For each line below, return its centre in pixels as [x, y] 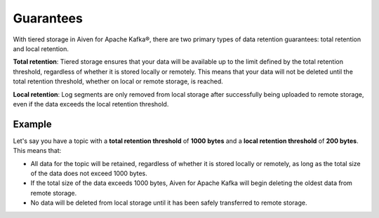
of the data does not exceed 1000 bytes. [89, 173]
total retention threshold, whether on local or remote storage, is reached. [118, 81]
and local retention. [41, 48]
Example [32, 124]
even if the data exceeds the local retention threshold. [91, 104]
